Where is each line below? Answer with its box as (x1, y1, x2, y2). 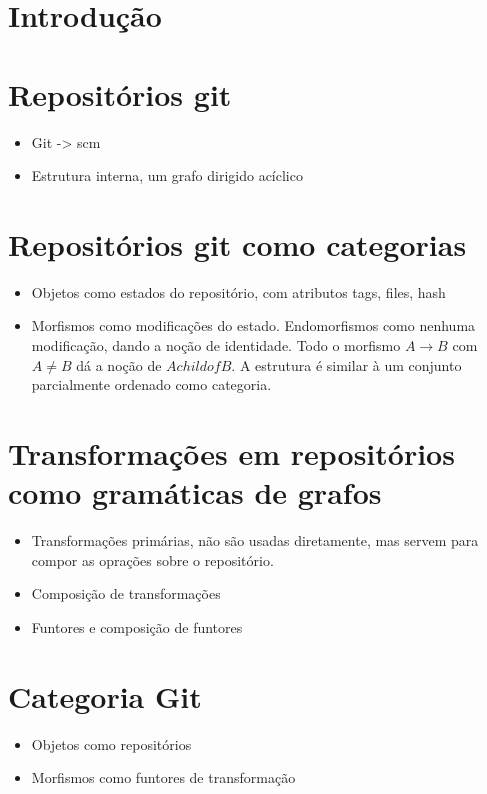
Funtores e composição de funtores (31, 616, 243, 637)
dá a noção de (76, 354, 162, 375)
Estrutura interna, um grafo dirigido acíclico (31, 165, 303, 186)
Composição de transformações (31, 583, 221, 604)
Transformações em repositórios (8, 432, 455, 473)
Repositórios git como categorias (8, 223, 467, 264)
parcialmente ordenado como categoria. (31, 374, 272, 395)
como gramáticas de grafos (8, 472, 382, 513)
